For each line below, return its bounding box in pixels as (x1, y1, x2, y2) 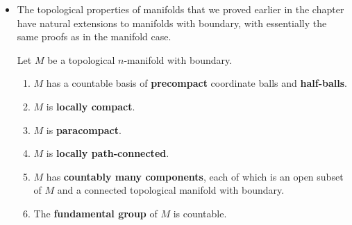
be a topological (47, 52, 115, 67)
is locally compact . (46, 99, 135, 113)
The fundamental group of (33, 206, 158, 220)
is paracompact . (46, 122, 121, 137)
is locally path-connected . (46, 146, 169, 160)
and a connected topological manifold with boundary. (57, 183, 285, 197)
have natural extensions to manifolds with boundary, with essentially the (17, 15, 327, 30)
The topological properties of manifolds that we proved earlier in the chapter (17, 2, 344, 16)
